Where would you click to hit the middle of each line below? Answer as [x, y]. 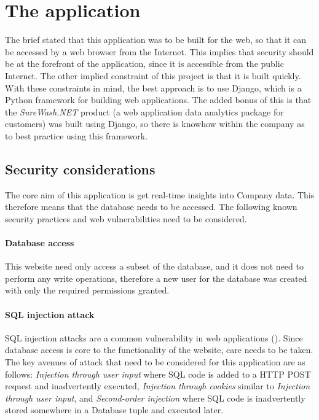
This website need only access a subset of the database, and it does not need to [154, 266]
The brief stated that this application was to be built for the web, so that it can [156, 40]
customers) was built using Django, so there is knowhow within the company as [155, 124]
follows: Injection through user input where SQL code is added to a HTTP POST [158, 374]
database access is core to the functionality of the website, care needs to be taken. [159, 350]
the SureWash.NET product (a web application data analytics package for [144, 111]
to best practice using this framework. [77, 135]
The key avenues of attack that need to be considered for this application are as [155, 362]
